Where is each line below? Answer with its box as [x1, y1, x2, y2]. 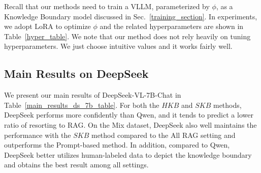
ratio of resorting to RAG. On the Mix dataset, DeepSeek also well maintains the [4, 119, 257, 130]
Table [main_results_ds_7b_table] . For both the [4, 99, 159, 110]
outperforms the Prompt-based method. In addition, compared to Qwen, [4, 139, 230, 150]
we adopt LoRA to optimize [4, 21, 91, 32]
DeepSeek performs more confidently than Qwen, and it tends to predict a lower [4, 109, 253, 120]
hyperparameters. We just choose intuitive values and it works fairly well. [4, 41, 233, 51]
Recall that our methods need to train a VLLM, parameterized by [4, 1, 210, 11]
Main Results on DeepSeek [4, 66, 149, 81]
